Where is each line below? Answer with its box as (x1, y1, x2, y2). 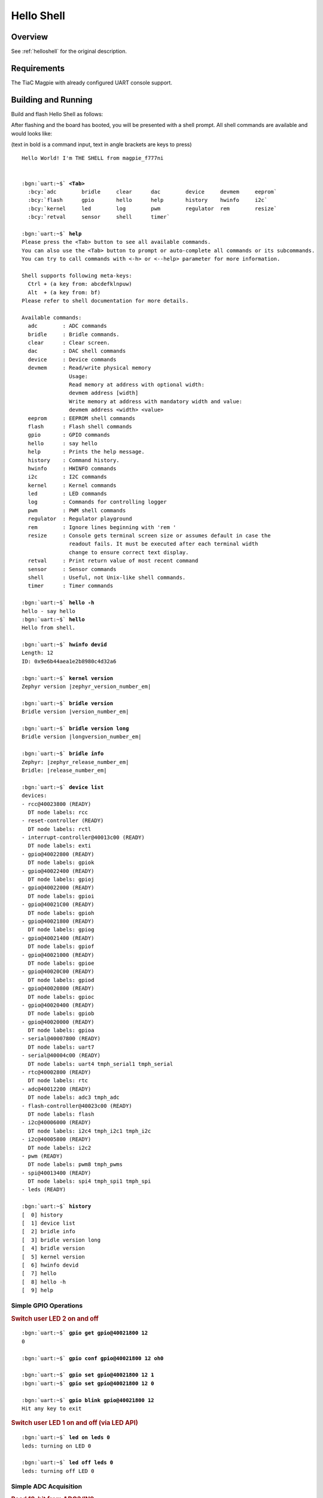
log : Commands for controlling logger (28, 499, 167, 506)
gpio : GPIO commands (28, 431, 111, 439)
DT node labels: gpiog (28, 926, 95, 933)
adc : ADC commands (28, 322, 107, 330)
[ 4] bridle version (22, 1245, 85, 1252)
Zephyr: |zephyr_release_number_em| (22, 759, 129, 765)
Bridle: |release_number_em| (22, 767, 107, 774)
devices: (22, 792, 47, 799)
